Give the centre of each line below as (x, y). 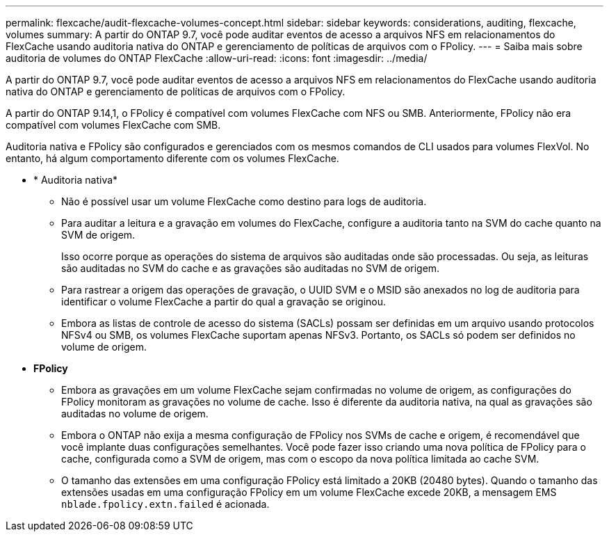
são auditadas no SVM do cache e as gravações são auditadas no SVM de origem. (251, 268)
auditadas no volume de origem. (135, 414)
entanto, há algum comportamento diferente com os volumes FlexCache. (172, 158)
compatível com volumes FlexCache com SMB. (113, 125)
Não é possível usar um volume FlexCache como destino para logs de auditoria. (244, 201)
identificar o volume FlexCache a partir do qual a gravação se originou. (224, 302)
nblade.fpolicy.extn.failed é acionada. (165, 504)
